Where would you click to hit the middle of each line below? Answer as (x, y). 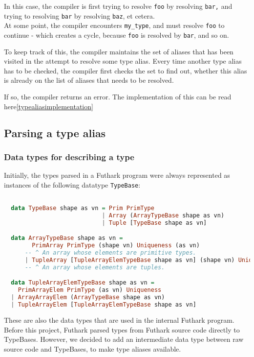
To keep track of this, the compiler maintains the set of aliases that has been (119, 51)
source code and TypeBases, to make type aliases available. (93, 348)
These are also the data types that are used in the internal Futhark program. (119, 320)
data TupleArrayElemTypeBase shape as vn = (83, 283)
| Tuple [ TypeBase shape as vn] (154, 223)
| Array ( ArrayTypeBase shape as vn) (163, 215)
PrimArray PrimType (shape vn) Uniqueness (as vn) (116, 246)
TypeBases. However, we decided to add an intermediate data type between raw (124, 339)
